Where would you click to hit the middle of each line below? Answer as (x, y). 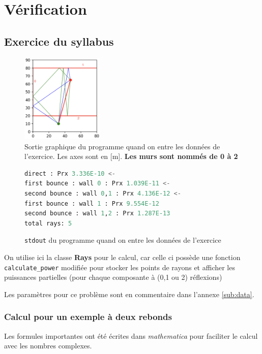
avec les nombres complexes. (48, 346)
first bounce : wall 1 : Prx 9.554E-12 (92, 203)
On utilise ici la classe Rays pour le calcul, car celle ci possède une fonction (122, 257)
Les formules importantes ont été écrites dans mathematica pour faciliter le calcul (131, 335)
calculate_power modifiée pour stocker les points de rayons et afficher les (120, 267)
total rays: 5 (48, 223)
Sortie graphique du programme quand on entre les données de (122, 146)
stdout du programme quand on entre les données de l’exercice (123, 240)
